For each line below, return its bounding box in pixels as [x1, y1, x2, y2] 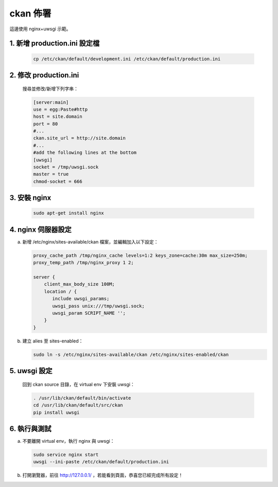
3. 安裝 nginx [9, 194, 51, 202]
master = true [33, 171, 69, 177]
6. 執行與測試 [9, 424, 51, 433]
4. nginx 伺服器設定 [9, 225, 72, 234]
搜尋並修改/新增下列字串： [22, 85, 79, 92]
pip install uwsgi [33, 409, 80, 415]
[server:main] [33, 99, 69, 105]
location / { [44, 288, 77, 294]
